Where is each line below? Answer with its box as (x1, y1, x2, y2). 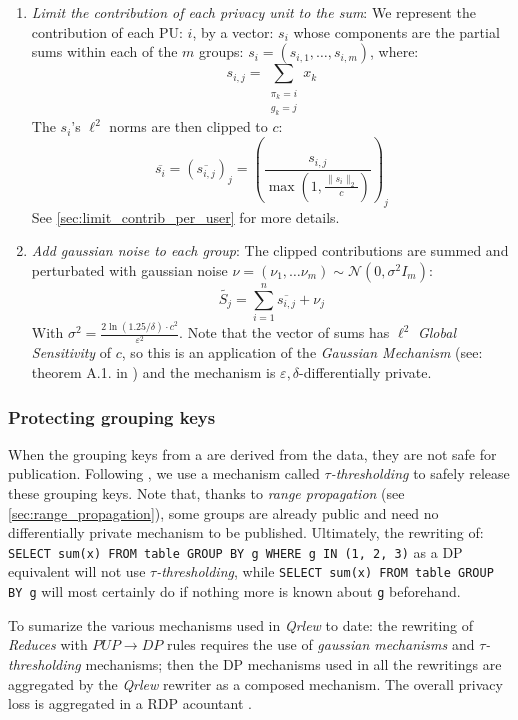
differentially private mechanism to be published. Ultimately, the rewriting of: (8, 522, 484, 543)
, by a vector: (192, 21, 274, 42)
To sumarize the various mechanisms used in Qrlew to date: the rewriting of (8, 614, 474, 635)
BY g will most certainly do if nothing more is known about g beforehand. (8, 581, 461, 602)
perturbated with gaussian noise (31, 259, 228, 280)
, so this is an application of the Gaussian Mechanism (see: (121, 342, 483, 363)
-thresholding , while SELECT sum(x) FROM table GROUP (156, 561, 494, 582)
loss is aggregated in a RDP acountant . (8, 693, 252, 714)
